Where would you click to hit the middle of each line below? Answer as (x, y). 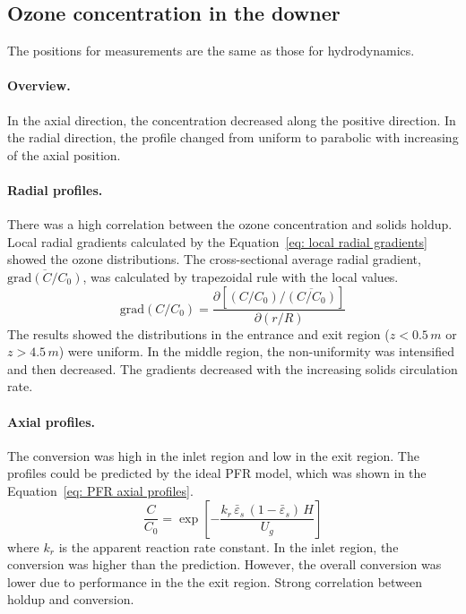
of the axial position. (64, 154)
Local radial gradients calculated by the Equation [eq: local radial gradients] (217, 241)
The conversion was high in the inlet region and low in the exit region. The (213, 455)
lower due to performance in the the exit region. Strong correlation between (215, 581)
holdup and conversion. (71, 599)
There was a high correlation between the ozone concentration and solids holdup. (230, 224)
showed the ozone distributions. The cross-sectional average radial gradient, (214, 259)
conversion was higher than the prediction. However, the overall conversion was (224, 564)
